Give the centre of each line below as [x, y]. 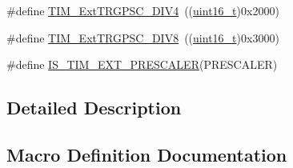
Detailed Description [94, 108]
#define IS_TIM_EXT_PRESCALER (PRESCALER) [142, 64]
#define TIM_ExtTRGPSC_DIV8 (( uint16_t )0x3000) [143, 37]
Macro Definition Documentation [147, 154]
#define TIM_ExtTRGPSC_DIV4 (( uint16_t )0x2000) [143, 10]
